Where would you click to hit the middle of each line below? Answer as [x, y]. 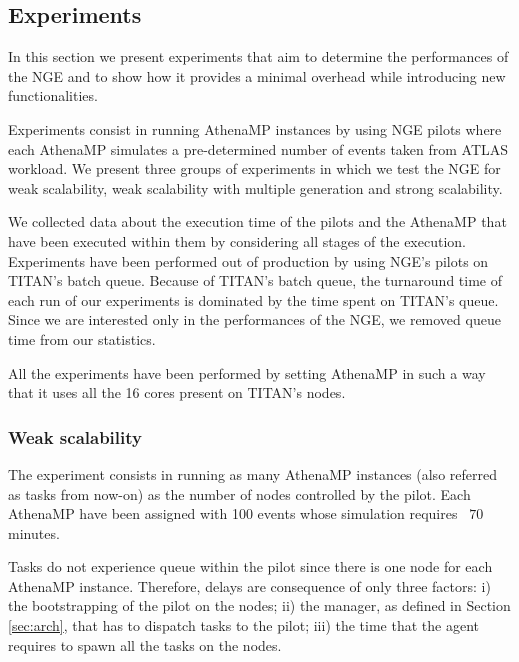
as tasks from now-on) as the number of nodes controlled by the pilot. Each [239, 493]
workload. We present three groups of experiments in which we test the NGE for [254, 168]
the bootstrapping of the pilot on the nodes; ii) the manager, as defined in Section [259, 605]
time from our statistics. [82, 338]
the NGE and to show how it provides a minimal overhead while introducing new [257, 75]
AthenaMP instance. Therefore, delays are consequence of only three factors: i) [249, 585]
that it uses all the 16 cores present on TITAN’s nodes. [177, 392]
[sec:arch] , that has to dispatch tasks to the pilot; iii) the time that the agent [243, 625]
